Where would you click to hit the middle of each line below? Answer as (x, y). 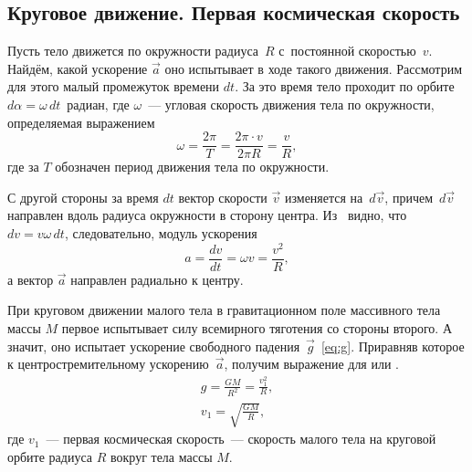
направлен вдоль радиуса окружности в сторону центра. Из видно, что (207, 215)
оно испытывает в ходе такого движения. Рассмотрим (313, 68)
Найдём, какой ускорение (78, 68)
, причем (409, 197)
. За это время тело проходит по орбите (345, 86)
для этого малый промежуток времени (114, 86)
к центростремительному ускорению (108, 364)
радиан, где (98, 104)
